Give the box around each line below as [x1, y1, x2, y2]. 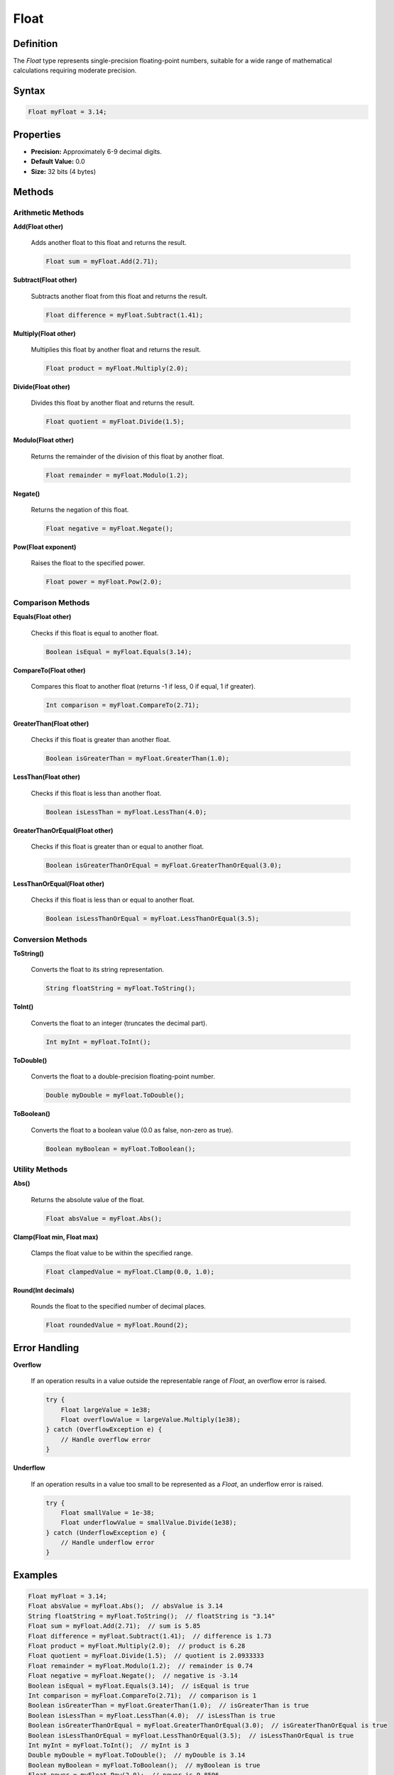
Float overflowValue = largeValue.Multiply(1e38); [60, 1416, 241, 1424]
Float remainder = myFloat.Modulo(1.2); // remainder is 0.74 [28, 1661, 253, 1670]
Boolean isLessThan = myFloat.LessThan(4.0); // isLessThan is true [28, 1711, 275, 1720]
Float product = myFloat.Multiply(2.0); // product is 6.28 [28, 1642, 246, 1650]
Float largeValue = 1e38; [60, 1406, 151, 1414]
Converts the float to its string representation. [31, 966, 165, 974]
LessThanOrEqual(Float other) [13, 879, 105, 887]
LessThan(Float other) [13, 772, 81, 781]
